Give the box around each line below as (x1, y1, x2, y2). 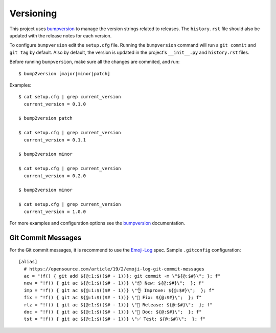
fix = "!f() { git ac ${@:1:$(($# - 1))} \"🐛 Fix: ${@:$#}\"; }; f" (24, 295, 202, 301)
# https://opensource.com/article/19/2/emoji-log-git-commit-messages (24, 266, 204, 272)
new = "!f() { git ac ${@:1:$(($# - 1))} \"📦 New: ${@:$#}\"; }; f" (24, 280, 204, 286)
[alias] (18, 259, 38, 265)
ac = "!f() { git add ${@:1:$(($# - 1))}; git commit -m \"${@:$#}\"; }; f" (24, 273, 221, 279)
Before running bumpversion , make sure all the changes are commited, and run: (9, 59, 180, 65)
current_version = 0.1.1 (24, 137, 86, 143)
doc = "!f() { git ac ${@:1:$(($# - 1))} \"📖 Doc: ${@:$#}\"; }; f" (24, 309, 202, 315)
